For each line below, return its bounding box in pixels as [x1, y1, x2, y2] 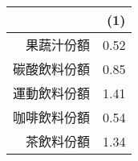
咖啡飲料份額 [13, 108, 91, 126]
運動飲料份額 [13, 84, 91, 102]
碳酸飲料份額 [13, 60, 91, 78]
